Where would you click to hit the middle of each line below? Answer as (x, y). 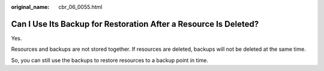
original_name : (30, 7)
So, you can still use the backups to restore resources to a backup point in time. (109, 60)
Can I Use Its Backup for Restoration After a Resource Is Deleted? (135, 24)
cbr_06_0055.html (80, 7)
